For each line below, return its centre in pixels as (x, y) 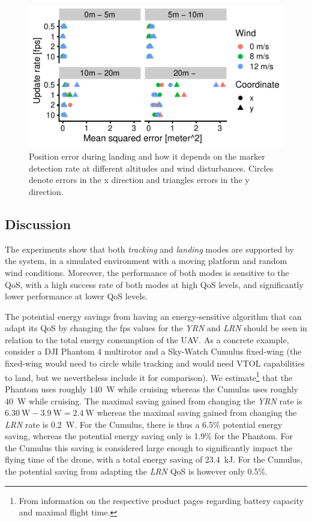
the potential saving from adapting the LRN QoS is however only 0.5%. (136, 471)
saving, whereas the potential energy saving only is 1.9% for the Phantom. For (149, 436)
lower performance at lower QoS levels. (76, 296)
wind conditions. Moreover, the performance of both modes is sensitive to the (147, 272)
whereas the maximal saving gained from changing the (197, 412)
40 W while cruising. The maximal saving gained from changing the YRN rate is (154, 400)
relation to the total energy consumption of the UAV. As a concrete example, (147, 339)
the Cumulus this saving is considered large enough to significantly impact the (149, 447)
